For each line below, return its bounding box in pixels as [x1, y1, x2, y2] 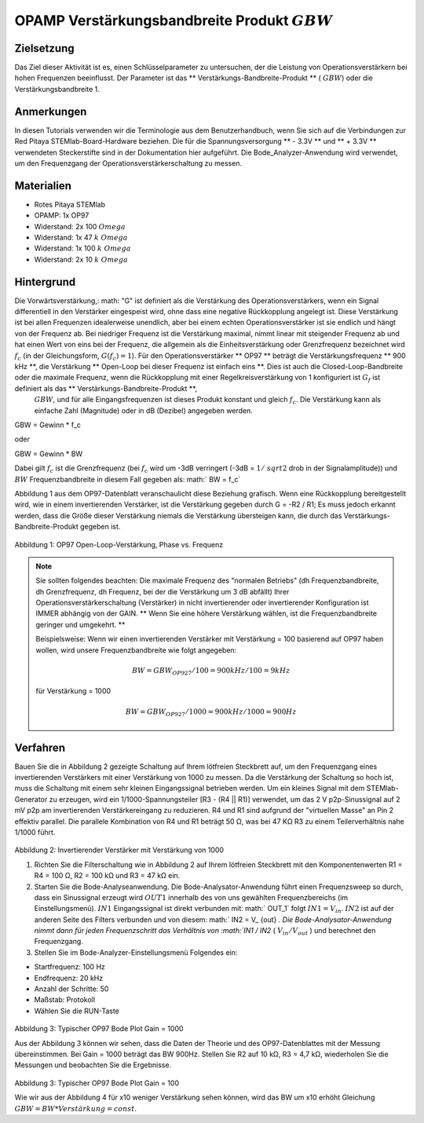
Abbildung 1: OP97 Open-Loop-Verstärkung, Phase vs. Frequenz [14, 540, 224, 549]
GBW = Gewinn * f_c [14, 420, 82, 430]
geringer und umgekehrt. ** [35, 620, 126, 629]
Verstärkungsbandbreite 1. [14, 84, 100, 93]
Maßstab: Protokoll [34, 995, 96, 1004]
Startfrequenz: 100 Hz [34, 962, 106, 971]
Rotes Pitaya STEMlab [34, 199, 106, 209]
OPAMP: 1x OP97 [34, 210, 90, 220]
